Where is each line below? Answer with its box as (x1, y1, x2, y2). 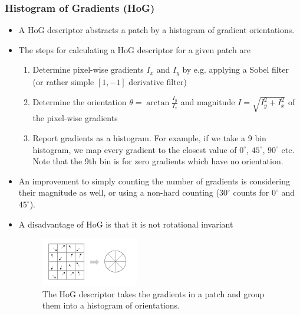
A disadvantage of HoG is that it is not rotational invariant (18, 217, 233, 230)
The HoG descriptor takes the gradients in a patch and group (42, 287, 265, 300)
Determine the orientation (32, 96, 127, 108)
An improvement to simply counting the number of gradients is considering (18, 174, 290, 187)
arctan (146, 99, 170, 108)
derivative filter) (128, 75, 187, 87)
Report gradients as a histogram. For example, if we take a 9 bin (32, 132, 266, 144)
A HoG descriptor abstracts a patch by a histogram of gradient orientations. (18, 24, 295, 36)
